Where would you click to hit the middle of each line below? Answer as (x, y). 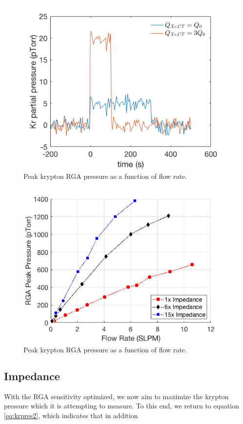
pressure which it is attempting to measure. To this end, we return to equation (122, 406)
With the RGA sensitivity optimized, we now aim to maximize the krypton (116, 396)
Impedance (32, 376)
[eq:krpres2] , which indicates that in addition (71, 415)
